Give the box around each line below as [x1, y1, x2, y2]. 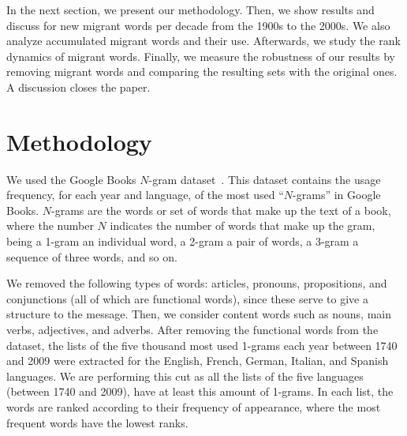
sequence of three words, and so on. [6, 248, 177, 265]
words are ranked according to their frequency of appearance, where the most [6, 399, 381, 415]
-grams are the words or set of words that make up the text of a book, [51, 201, 391, 218]
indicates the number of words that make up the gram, [110, 217, 375, 234]
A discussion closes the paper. [6, 78, 151, 95]
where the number [6, 217, 94, 234]
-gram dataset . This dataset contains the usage [148, 171, 381, 187]
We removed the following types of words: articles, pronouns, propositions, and [6, 275, 387, 291]
